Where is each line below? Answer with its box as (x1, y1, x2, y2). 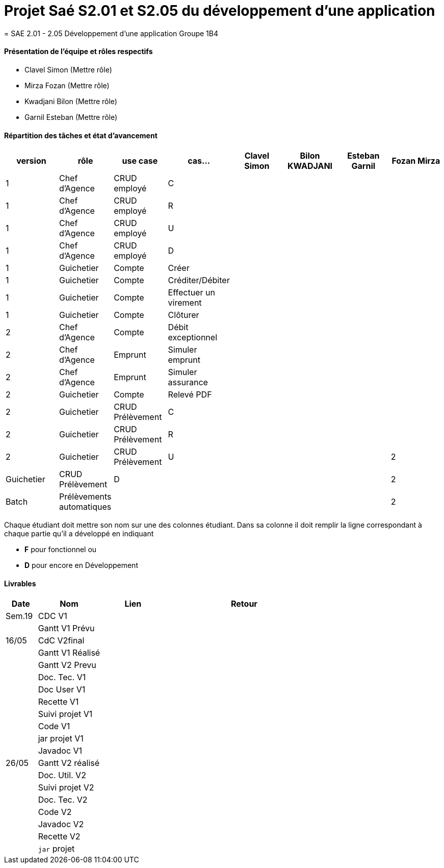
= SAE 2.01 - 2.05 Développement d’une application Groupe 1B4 (4, 29, 218, 38)
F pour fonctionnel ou (24, 545, 97, 554)
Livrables (4, 579, 36, 588)
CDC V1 (38, 611, 67, 622)
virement (168, 297, 202, 308)
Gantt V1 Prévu (38, 623, 95, 634)
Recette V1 (38, 697, 79, 707)
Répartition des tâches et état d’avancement (4, 131, 158, 140)
